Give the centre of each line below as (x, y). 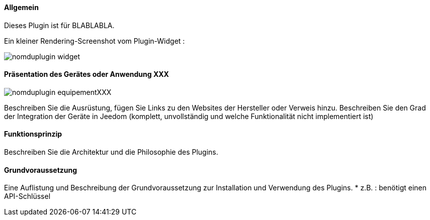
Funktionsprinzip (33, 134)
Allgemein (21, 7)
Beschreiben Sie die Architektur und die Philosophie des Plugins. (111, 152)
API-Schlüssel (27, 196)
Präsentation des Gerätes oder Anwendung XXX (87, 74)
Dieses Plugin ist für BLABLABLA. (59, 25)
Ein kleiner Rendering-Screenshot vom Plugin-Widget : (95, 41)
